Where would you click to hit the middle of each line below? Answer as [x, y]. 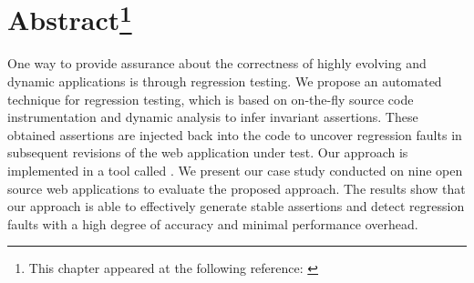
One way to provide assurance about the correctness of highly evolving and [217, 63]
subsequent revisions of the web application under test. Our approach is [208, 152]
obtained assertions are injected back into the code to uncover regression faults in [235, 134]
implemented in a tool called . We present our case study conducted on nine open [235, 171]
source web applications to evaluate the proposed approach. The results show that [237, 188]
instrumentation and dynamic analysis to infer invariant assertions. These [213, 117]
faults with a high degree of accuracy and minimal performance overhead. [213, 223]
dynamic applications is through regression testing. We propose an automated [225, 81]
